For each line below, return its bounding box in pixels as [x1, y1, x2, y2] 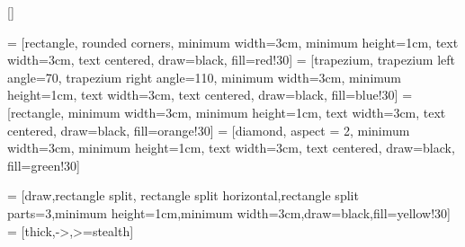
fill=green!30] [7, 155, 80, 174]
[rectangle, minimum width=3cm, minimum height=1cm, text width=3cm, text [7, 102, 446, 121]
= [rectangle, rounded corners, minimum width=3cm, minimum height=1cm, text [7, 32, 459, 51]
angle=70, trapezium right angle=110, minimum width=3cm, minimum [7, 67, 401, 86]
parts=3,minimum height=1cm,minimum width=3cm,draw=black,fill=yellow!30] [7, 203, 451, 222]
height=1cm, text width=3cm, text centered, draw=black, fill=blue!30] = [7, 85, 413, 104]
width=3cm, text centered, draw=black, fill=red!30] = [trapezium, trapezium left [7, 50, 456, 69]
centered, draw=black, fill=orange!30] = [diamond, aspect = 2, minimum [7, 120, 410, 139]
